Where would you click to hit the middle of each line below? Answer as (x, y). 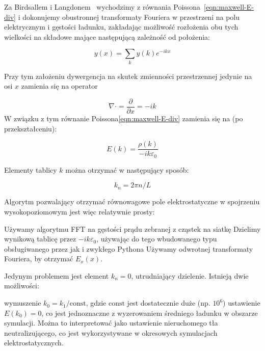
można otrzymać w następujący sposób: (127, 169)
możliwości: (22, 286)
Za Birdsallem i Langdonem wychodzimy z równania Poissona (102, 7)
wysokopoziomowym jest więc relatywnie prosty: (79, 211)
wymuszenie (23, 303)
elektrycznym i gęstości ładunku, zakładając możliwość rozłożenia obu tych (121, 27)
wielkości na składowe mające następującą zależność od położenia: (107, 36)
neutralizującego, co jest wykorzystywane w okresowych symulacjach (111, 332)
